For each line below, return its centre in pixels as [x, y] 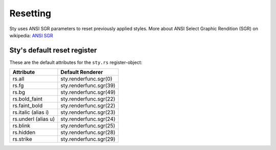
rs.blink [21, 126]
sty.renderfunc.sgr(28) [88, 133]
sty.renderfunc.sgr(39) [88, 86]
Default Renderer [82, 72]
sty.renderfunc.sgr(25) [88, 126]
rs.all [18, 79]
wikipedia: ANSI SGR [31, 35]
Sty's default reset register [53, 50]
